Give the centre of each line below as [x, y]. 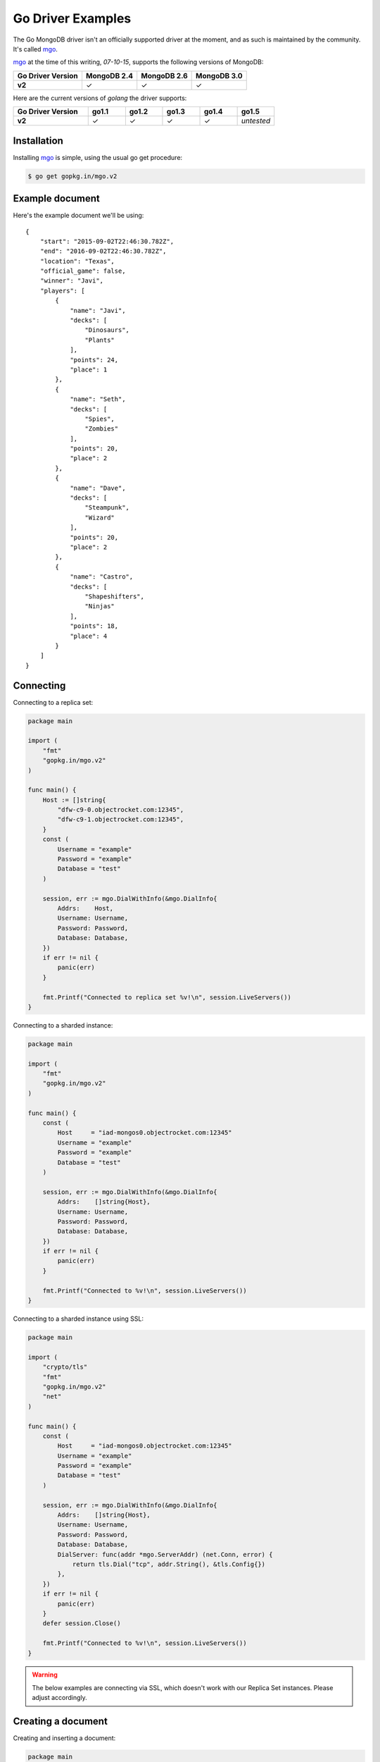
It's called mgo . [35, 49]
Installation [38, 141]
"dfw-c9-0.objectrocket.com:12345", [121, 810]
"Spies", [100, 419]
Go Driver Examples [72, 18]
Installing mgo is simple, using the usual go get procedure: [98, 157]
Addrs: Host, [85, 908]
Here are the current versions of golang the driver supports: [100, 98]
